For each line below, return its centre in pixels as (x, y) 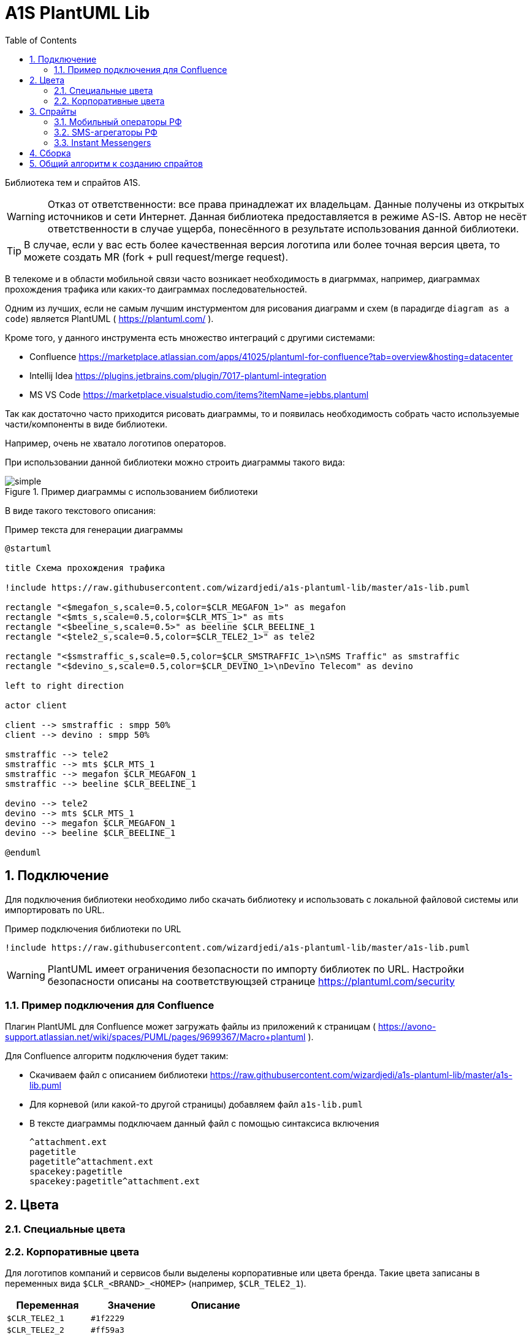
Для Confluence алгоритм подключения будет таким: (117, 1056)
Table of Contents (41, 40)
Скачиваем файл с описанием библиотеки (119, 1075)
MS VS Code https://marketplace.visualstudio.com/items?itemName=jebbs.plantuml (199, 394)
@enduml (23, 852)
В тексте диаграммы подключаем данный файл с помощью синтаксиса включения (204, 1124)
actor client (36, 705)
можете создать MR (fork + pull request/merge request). (156, 257)
